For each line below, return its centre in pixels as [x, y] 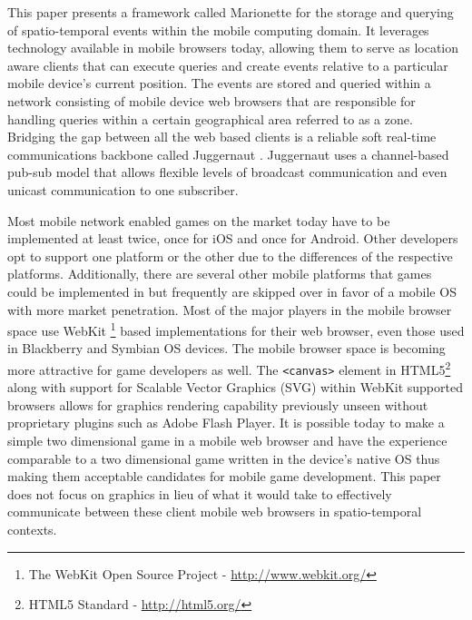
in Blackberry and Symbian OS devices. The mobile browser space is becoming [226, 348]
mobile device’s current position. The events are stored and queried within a [219, 83]
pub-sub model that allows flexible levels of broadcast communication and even [227, 172]
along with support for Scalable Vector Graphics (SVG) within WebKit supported [235, 387]
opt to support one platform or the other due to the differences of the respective [230, 256]
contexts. [32, 529]
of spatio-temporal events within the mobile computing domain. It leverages [218, 30]
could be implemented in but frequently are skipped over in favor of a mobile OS [232, 291]
